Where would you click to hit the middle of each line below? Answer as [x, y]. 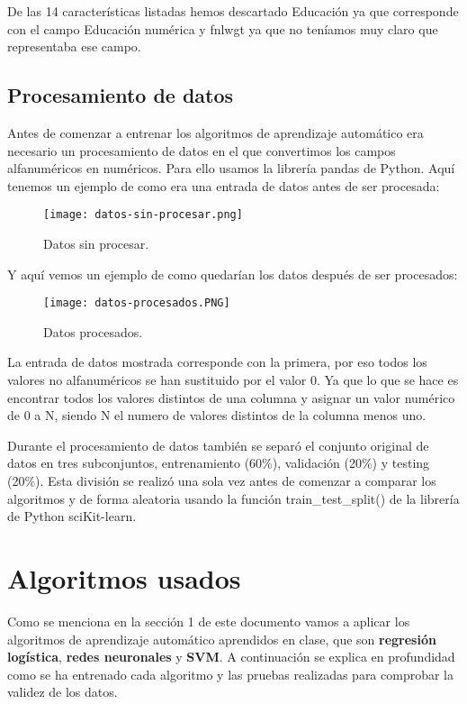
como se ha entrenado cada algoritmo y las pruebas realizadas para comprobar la [231, 674]
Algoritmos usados [124, 577]
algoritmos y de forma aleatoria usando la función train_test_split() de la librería [233, 498]
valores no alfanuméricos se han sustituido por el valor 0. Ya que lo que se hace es [233, 380]
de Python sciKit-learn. [72, 516]
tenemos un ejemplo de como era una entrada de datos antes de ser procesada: [224, 185]
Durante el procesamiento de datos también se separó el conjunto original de [218, 445]
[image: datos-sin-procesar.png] [143, 215]
